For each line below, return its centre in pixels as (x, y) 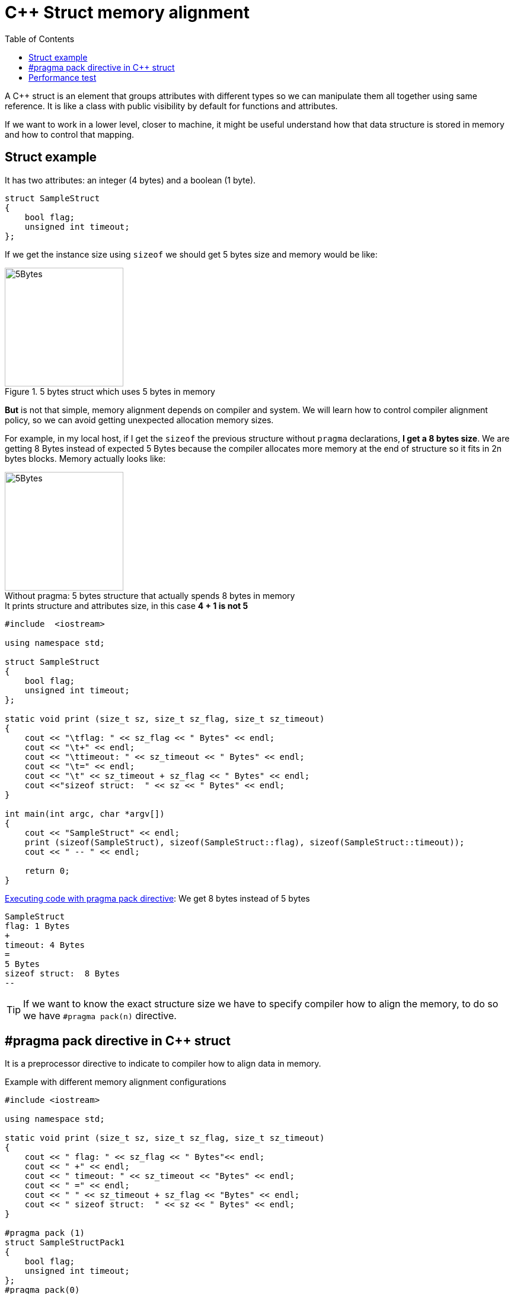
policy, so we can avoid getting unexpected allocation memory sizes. (139, 420)
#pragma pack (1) (45, 1233)
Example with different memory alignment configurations (116, 1082)
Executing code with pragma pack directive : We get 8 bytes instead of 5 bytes (157, 898)
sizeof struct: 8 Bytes (62, 973)
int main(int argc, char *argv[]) (85, 813)
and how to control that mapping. (70, 134)
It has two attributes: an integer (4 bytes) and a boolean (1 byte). (130, 180)
